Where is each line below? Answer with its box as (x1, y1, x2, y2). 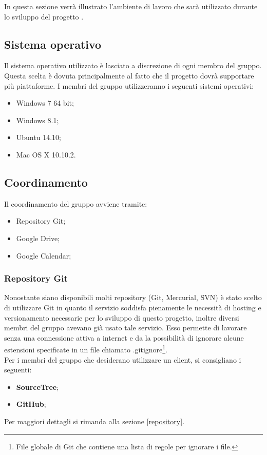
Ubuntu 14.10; (16, 132, 61, 143)
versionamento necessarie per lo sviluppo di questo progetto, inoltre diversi (4, 312, 239, 323)
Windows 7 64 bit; (16, 97, 74, 108)
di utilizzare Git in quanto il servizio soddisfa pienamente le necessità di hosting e (4, 302, 261, 312)
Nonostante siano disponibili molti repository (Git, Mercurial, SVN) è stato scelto (4, 292, 262, 303)
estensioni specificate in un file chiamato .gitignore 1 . (4, 343, 168, 354)
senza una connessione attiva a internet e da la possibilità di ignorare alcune (4, 332, 244, 343)
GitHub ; (16, 399, 46, 409)
